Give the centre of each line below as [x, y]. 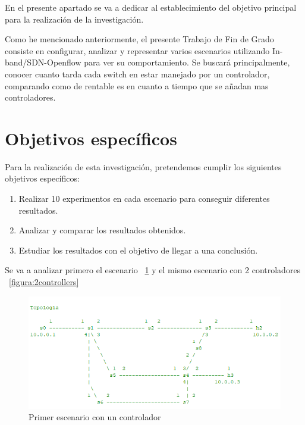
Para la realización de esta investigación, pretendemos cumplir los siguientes [143, 166]
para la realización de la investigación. [74, 19]
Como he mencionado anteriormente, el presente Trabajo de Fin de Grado [139, 39]
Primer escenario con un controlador [95, 417]
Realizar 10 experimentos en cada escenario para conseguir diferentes [144, 199]
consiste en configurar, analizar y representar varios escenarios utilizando [137, 50]
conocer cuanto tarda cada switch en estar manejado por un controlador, [137, 74]
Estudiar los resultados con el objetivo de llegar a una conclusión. [138, 250]
